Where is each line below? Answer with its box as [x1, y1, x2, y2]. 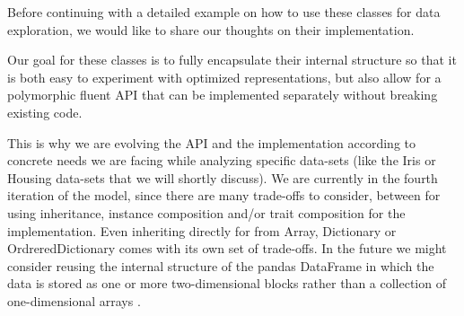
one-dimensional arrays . [7, 291, 141, 310]
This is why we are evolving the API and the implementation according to [7, 133, 416, 152]
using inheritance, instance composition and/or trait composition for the [7, 203, 406, 222]
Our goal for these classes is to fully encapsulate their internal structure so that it [7, 50, 457, 69]
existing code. [7, 102, 83, 121]
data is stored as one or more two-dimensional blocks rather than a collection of [7, 274, 446, 293]
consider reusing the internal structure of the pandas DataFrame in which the [7, 256, 434, 275]
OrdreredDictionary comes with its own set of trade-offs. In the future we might [7, 239, 447, 258]
